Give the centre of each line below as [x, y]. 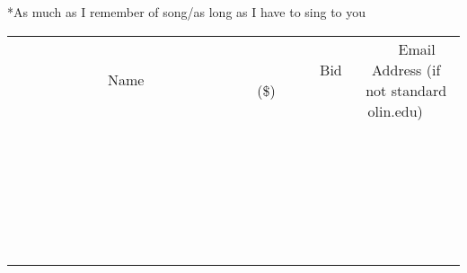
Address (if [406, 69]
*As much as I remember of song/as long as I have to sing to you [187, 12]
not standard [406, 90]
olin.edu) [395, 110]
